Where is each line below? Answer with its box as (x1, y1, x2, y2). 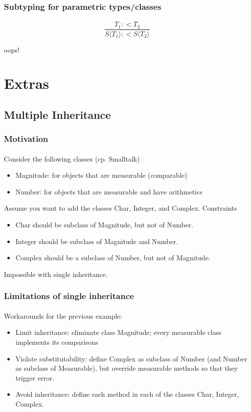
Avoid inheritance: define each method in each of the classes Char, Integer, (15, 389, 239, 399)
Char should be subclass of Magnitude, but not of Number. (15, 220, 193, 230)
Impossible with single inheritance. (4, 269, 108, 279)
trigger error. (15, 372, 54, 383)
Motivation (4, 133, 48, 145)
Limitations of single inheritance (4, 290, 134, 302)
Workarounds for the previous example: (4, 310, 122, 321)
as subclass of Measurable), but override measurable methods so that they (15, 363, 238, 373)
